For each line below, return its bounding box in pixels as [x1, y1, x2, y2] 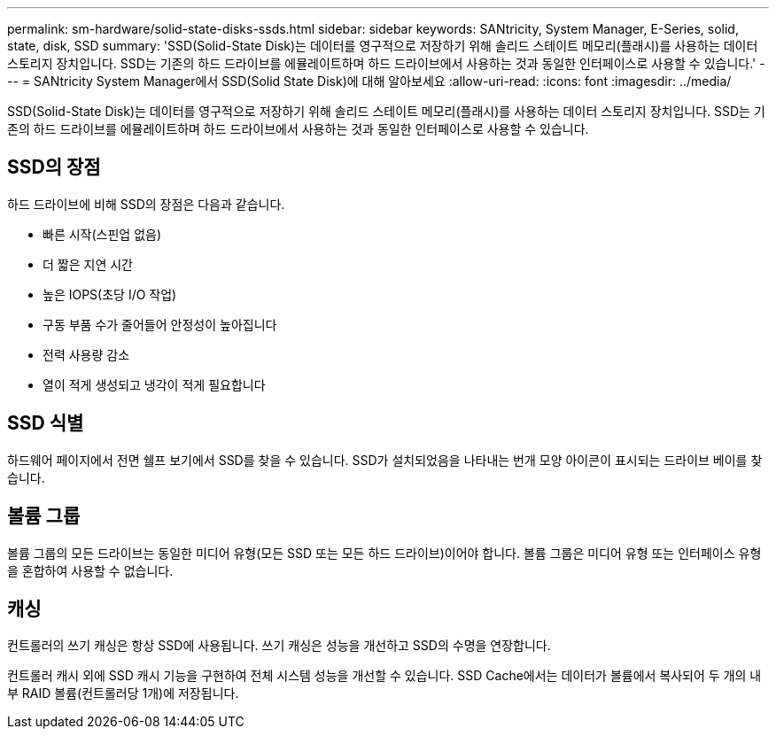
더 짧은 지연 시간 [43, 256, 133, 272]
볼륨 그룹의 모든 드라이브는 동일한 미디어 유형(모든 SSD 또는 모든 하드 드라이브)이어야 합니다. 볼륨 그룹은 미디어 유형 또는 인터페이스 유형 [7, 545, 762, 561]
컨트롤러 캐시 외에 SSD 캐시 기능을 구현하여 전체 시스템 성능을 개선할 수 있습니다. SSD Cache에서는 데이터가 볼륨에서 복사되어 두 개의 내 [7, 668, 762, 684]
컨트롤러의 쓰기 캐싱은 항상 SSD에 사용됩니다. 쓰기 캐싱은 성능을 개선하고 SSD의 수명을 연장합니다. [7, 638, 551, 654]
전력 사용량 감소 [43, 346, 130, 362]
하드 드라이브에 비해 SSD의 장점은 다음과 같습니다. [7, 196, 285, 212]
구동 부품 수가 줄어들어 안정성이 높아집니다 [43, 316, 277, 332]
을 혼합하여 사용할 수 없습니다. [7, 562, 174, 578]
